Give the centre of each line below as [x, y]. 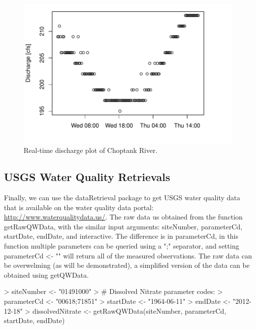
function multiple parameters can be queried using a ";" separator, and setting [122, 246]
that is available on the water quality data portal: [79, 207]
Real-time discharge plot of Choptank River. [91, 150]
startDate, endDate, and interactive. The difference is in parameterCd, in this [121, 236]
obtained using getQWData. [47, 274]
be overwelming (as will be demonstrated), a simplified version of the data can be [127, 265]
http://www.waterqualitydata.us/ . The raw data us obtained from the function [123, 217]
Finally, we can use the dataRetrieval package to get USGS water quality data [122, 198]
